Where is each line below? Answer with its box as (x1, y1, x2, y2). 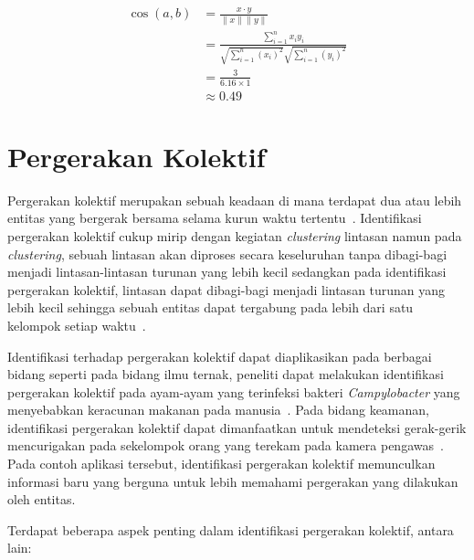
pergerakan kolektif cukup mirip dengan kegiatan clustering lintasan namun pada (7, 226, 462, 245)
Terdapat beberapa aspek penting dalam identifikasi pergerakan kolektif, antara (7, 520, 454, 539)
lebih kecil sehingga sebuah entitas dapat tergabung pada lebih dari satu (7, 298, 414, 317)
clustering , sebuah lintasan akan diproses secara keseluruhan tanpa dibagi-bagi (7, 244, 448, 263)
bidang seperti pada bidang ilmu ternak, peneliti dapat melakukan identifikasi (7, 365, 444, 384)
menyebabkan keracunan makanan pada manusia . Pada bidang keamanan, (7, 400, 429, 419)
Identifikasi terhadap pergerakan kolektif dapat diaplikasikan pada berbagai (7, 346, 432, 365)
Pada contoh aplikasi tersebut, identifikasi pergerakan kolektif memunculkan (7, 454, 436, 473)
